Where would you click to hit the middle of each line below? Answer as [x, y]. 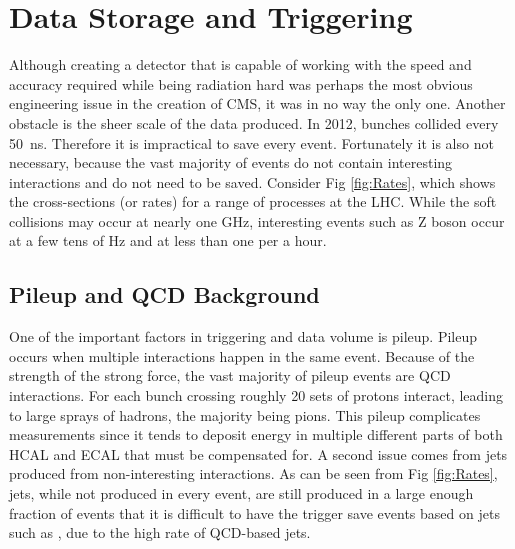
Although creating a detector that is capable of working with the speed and [240, 64]
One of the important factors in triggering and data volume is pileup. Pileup [243, 336]
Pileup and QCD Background [164, 294]
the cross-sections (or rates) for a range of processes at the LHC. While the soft [253, 201]
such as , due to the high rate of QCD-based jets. [160, 532]
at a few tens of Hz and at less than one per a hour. [168, 240]
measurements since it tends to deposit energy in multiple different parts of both [256, 434]
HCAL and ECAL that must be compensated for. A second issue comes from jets [258, 453]
